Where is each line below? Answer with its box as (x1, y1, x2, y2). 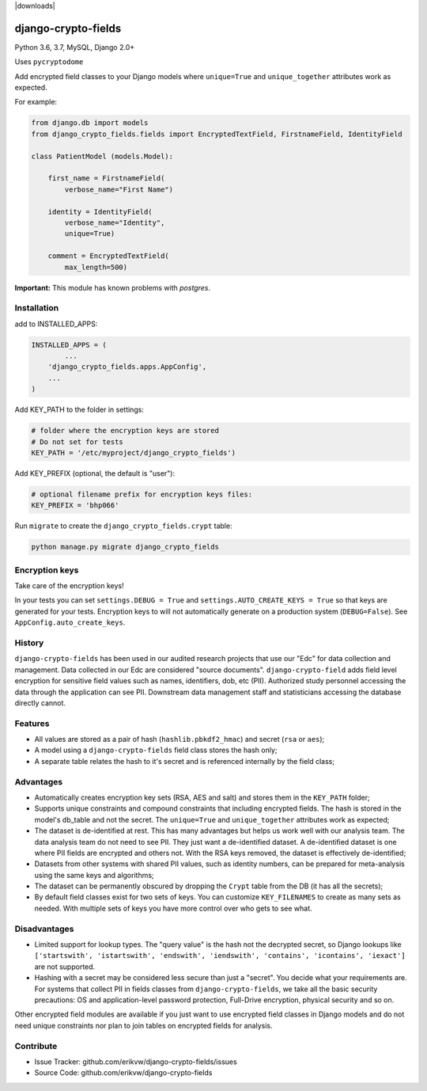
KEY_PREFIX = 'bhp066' (31, 501, 119, 510)
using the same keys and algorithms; (34, 870, 154, 880)
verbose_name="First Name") (64, 184, 174, 194)
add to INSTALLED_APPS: (14, 319, 98, 329)
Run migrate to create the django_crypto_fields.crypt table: (14, 521, 232, 530)
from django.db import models (31, 119, 149, 127)
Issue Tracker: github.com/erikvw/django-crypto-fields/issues (34, 1057, 237, 1066)
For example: (14, 97, 58, 107)
